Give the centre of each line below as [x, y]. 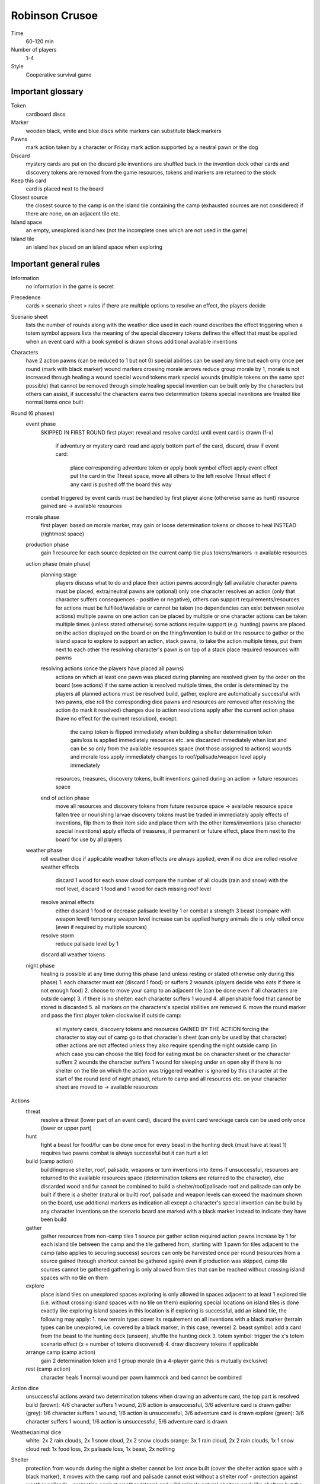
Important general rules [55, 264]
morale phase [42, 517]
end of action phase [65, 798]
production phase [47, 544]
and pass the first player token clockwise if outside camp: [111, 1016]
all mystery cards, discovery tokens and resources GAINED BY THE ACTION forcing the [162, 1029]
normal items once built [55, 402]
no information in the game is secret [70, 286]
